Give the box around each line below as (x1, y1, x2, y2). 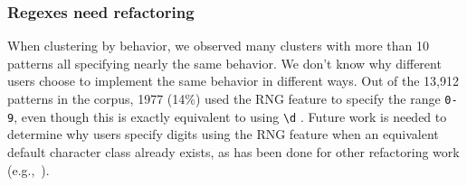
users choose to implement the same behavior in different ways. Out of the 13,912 (7, 71, 459, 90)
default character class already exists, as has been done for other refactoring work (7, 142, 460, 161)
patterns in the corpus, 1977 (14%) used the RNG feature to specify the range (7, 89, 441, 107)
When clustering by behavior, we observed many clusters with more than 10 (7, 36, 429, 55)
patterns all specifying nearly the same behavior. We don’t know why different (7, 53, 442, 72)
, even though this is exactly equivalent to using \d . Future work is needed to (14, 107, 447, 126)
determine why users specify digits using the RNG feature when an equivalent (7, 125, 439, 144)
